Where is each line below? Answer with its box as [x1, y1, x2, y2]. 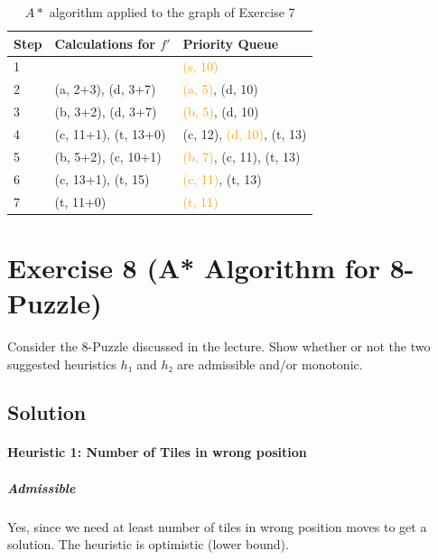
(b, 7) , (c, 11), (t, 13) [182, 146, 301, 165]
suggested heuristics [7, 354, 116, 373]
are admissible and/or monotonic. [177, 354, 363, 373]
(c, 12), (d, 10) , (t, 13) [182, 124, 307, 143]
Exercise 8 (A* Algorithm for [7, 248, 380, 285]
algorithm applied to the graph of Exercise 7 [49, 3, 295, 21]
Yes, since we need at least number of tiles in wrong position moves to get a [7, 517, 427, 536]
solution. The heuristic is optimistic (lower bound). [7, 535, 289, 554]
